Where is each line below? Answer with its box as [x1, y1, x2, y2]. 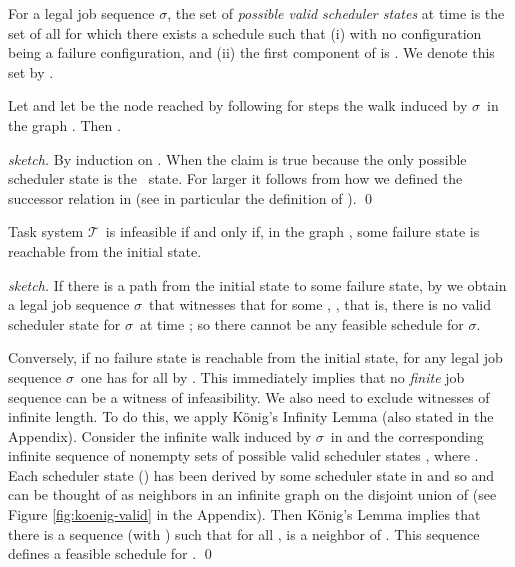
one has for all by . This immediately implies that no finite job [81, 366, 465, 387]
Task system [8, 221, 84, 242]
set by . [8, 61, 54, 82]
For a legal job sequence [8, 3, 155, 23]
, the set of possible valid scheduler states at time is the [167, 3, 505, 23]
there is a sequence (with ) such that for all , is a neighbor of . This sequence [8, 523, 480, 544]
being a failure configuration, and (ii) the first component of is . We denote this [8, 42, 495, 63]
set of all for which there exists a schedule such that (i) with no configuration [8, 22, 482, 43]
